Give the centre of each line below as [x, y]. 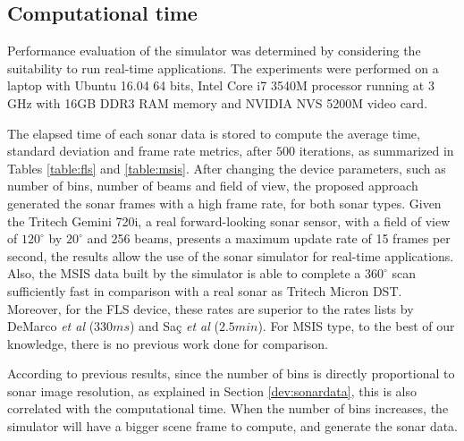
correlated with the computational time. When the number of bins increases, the [228, 408]
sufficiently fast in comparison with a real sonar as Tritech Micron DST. [205, 290]
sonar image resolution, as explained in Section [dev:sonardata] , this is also [212, 390]
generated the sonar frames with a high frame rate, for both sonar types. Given [224, 203]
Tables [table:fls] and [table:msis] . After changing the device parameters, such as [227, 168]
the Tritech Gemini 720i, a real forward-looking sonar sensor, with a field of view [229, 220]
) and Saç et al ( [174, 326]
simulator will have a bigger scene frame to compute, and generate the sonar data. [232, 426]
